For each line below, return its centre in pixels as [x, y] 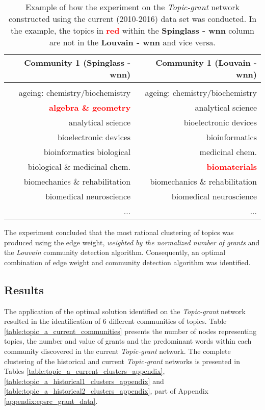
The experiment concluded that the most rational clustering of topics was [119, 232]
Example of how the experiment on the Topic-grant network [132, 7]
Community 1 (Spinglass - [77, 62]
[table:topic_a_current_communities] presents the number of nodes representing [130, 331]
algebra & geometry [90, 107]
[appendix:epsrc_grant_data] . [51, 401]
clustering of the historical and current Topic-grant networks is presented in [122, 361]
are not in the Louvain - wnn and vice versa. [132, 42]
